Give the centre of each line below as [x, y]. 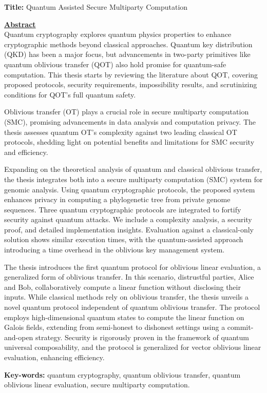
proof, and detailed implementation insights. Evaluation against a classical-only [129, 229]
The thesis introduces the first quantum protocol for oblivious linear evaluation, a [132, 267]
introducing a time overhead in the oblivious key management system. [115, 250]
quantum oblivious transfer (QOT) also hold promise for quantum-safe [115, 64]
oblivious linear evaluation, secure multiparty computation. [97, 385]
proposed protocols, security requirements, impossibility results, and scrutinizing [131, 84]
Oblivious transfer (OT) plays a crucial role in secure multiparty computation [127, 112]
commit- [240, 327]
